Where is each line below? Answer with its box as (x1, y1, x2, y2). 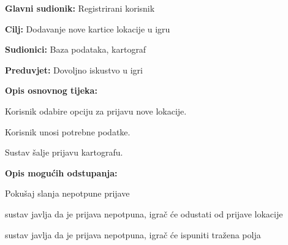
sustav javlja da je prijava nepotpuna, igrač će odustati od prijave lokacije (5, 207, 283, 220)
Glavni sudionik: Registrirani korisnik (5, 2, 155, 14)
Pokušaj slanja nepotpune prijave (5, 187, 130, 200)
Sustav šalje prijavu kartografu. (5, 146, 123, 159)
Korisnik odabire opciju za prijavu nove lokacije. (5, 104, 187, 117)
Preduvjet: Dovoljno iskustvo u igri (5, 63, 143, 76)
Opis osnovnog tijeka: (5, 84, 97, 97)
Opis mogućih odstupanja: (5, 166, 118, 179)
